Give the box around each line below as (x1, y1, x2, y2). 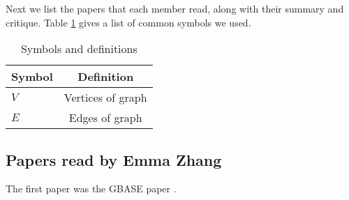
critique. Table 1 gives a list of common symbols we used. (6, 15, 251, 29)
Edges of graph (68, 109, 142, 126)
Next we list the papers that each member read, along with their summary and (6, 1, 344, 15)
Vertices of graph (64, 89, 147, 106)
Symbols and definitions (20, 40, 138, 57)
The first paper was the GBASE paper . (6, 181, 177, 196)
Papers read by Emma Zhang (6, 148, 222, 170)
